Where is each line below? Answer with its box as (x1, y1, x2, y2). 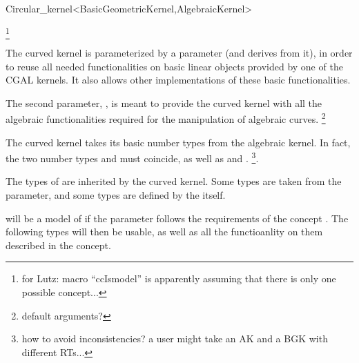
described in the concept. (6, 237, 111, 252)
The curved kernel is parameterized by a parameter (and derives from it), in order (6, 45, 353, 59)
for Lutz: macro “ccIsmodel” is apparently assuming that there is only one (21, 271, 336, 286)
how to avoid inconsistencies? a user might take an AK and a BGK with (21, 331, 328, 346)
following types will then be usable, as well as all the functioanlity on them (6, 224, 323, 239)
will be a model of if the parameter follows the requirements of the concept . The (6, 210, 349, 225)
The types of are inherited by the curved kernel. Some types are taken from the (6, 174, 342, 188)
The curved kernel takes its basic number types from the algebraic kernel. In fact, (6, 135, 351, 149)
